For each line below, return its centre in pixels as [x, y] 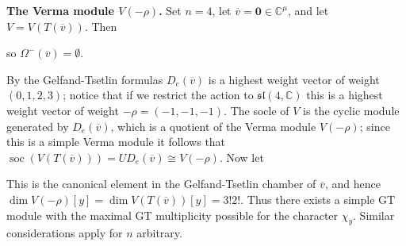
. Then [101, 26]
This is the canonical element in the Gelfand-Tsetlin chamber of [161, 184]
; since [375, 126]
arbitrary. [159, 233]
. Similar [374, 215]
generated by [38, 126]
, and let [308, 10]
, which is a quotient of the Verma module [213, 126]
